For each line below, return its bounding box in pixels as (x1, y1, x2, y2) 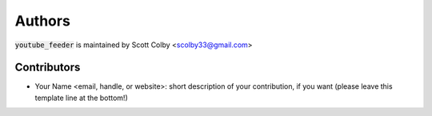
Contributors (14, 61, 81, 74)
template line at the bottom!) (34, 93, 128, 102)
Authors (14, 12, 71, 30)
